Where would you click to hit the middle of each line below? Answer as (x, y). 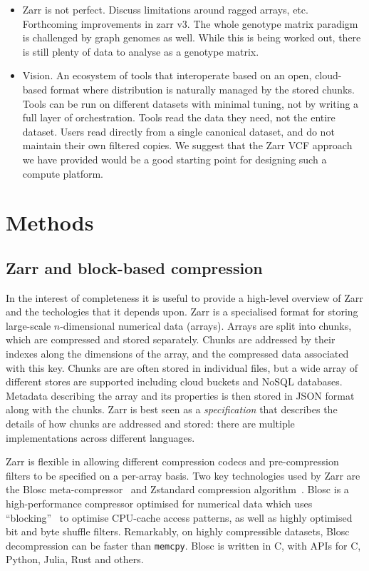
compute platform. (63, 173)
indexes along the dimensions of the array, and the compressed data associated (177, 354)
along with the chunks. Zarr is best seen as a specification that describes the (172, 409)
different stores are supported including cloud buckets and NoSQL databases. (174, 381)
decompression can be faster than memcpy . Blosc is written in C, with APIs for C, (183, 545)
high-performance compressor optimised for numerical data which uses (159, 504)
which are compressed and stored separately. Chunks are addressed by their (171, 339)
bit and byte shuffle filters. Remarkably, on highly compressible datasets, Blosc (178, 531)
